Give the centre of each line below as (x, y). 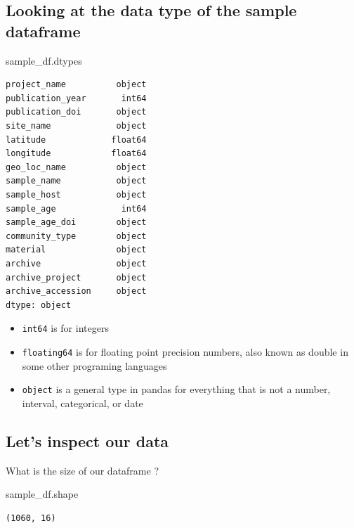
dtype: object (39, 305)
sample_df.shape (42, 494)
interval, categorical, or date (83, 403)
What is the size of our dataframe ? (82, 470)
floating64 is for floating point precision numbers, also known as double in (185, 351)
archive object (76, 263)
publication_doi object (76, 112)
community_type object (76, 236)
